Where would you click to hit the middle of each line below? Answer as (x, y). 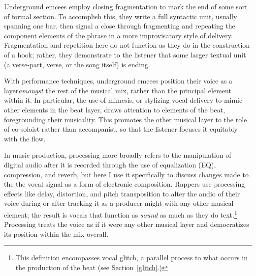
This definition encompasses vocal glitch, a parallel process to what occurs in (131, 258)
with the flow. (25, 138)
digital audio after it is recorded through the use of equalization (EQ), (110, 164)
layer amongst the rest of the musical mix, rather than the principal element (118, 90)
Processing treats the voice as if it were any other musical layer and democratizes (127, 224)
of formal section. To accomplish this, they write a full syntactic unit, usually (121, 16)
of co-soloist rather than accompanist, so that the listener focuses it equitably (121, 129)
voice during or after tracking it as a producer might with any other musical (119, 203)
